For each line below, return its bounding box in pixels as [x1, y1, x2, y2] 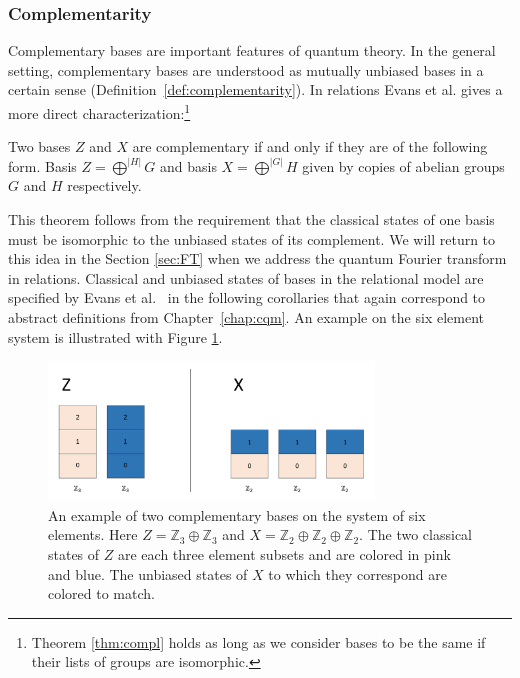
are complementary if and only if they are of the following [132, 136, 488, 157]
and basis [159, 155, 217, 176]
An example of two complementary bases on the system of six [48, 504, 426, 525]
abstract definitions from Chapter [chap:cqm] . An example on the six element [8, 307, 484, 327]
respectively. [67, 175, 142, 196]
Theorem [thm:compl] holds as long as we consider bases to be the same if [31, 631, 486, 652]
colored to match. [48, 583, 155, 604]
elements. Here [48, 524, 138, 545]
